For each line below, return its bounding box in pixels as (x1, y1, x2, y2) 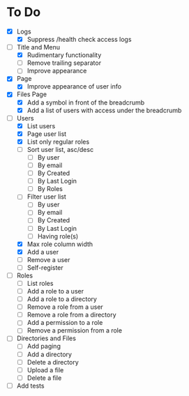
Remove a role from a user (27, 303, 104, 311)
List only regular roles (27, 137, 90, 146)
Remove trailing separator (27, 59, 102, 67)
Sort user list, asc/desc (27, 145, 94, 153)
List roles (27, 279, 54, 287)
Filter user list (27, 192, 67, 201)
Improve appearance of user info (27, 82, 122, 91)
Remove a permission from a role (27, 326, 123, 335)
